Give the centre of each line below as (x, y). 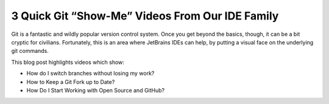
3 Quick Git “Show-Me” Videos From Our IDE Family (145, 16)
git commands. (30, 51)
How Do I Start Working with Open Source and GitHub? (95, 90)
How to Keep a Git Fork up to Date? (71, 81)
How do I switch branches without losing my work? (90, 74)
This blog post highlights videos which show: (68, 62)
